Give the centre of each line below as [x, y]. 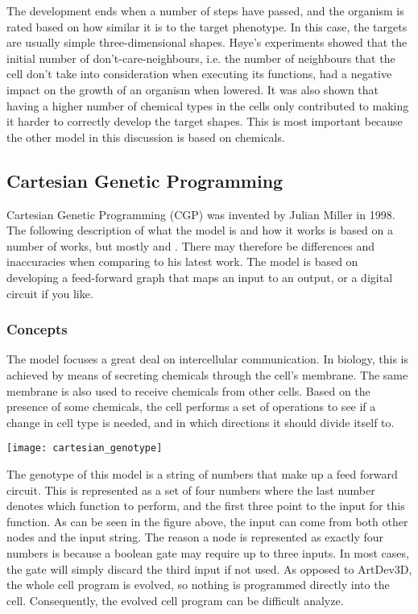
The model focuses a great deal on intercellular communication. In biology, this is [207, 359]
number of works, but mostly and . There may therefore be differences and [191, 245]
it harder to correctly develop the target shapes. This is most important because [205, 121]
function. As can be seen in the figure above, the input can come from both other [207, 521]
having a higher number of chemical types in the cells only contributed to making [208, 105]
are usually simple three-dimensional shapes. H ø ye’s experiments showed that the [207, 42]
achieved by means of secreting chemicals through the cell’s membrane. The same [207, 374]
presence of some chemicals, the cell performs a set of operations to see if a [191, 407]
